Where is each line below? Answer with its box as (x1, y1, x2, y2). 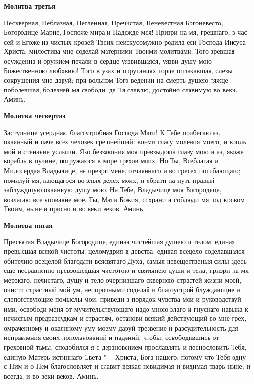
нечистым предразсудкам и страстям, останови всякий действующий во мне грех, (4, 313, 247, 323)
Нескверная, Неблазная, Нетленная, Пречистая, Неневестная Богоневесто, (4, 17, 223, 27)
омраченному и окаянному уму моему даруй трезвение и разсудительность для (4, 322, 238, 333)
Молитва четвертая (4, 110, 66, 120)
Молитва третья (4, 1, 56, 11)
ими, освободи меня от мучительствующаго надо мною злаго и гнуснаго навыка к (4, 303, 248, 314)
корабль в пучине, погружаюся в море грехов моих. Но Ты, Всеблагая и (4, 156, 218, 166)
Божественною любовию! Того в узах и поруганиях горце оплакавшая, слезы (4, 65, 233, 75)
